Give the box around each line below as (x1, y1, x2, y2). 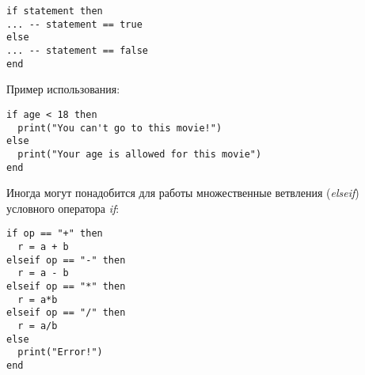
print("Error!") (17, 347, 103, 358)
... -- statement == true (6, 18, 143, 30)
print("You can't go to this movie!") (17, 122, 222, 134)
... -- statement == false (6, 44, 148, 56)
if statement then (6, 6, 103, 17)
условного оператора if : (6, 199, 120, 216)
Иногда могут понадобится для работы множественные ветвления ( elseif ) (6, 184, 359, 201)
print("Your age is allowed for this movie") (17, 148, 262, 160)
